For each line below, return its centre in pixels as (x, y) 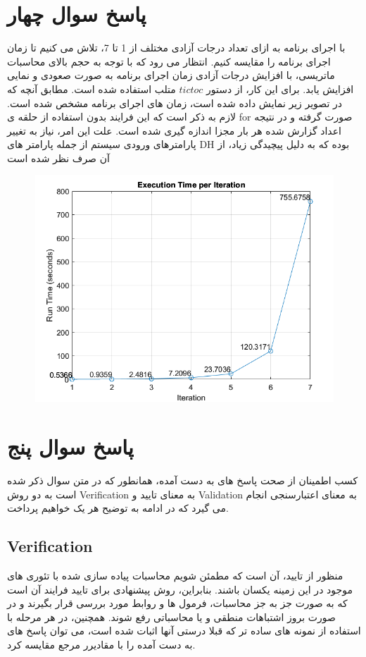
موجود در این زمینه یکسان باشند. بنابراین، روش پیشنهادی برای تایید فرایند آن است (180, 589)
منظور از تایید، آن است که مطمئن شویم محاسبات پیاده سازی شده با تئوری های (175, 575)
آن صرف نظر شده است (58, 158)
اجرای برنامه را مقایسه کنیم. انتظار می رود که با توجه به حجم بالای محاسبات (169, 61)
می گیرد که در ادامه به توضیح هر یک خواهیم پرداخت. (118, 508)
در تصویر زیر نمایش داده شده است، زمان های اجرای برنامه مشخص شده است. (175, 103)
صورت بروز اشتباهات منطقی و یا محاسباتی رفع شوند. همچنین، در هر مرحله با (171, 616)
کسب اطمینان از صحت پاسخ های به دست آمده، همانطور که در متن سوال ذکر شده (183, 480)
